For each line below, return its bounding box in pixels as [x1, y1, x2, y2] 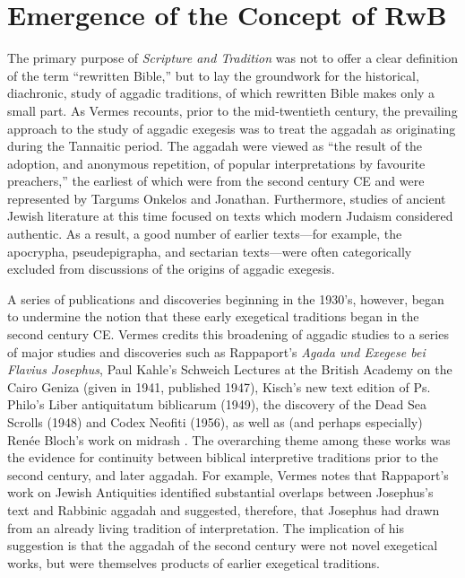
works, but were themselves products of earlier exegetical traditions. [7, 553, 380, 572]
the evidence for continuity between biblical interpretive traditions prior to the [7, 448, 439, 467]
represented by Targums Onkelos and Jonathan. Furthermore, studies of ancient [7, 188, 446, 207]
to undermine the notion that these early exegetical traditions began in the [7, 307, 419, 326]
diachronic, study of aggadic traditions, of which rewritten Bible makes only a [7, 83, 435, 102]
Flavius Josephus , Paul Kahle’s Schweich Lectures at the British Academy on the [7, 360, 452, 379]
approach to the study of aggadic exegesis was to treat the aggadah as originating [7, 118, 456, 137]
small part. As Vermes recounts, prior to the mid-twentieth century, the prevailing [7, 101, 458, 119]
